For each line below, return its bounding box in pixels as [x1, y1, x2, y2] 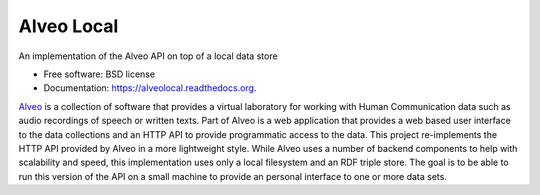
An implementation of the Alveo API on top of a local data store [18, 50, 279, 62]
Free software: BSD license [43, 68, 155, 80]
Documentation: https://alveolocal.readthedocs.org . [43, 82, 257, 94]
